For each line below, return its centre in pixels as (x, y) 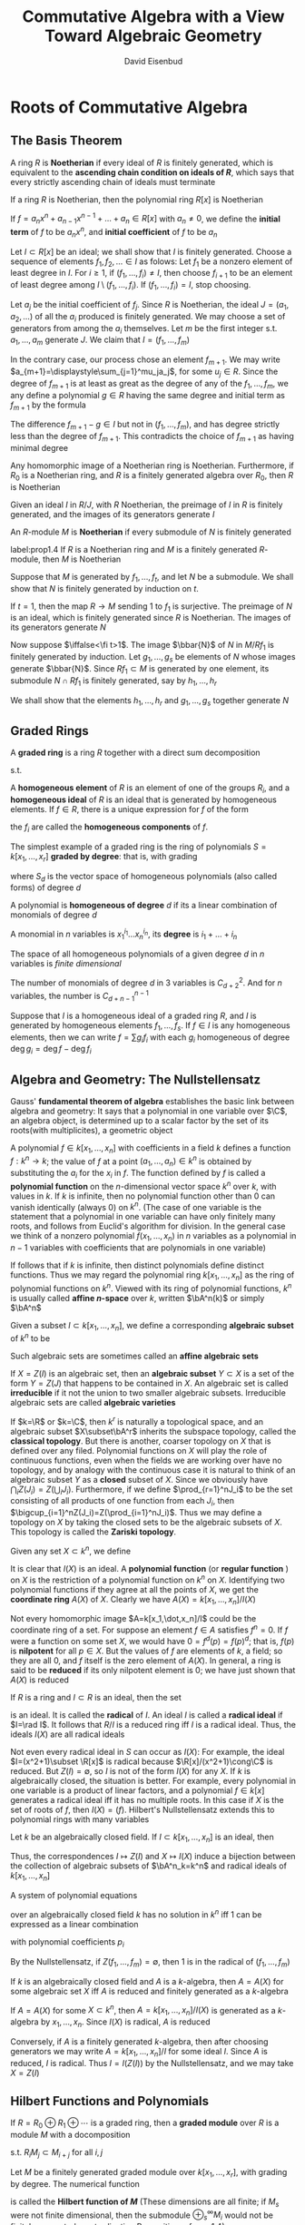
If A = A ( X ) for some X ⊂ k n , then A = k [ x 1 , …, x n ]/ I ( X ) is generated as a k (146, 2010)
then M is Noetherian (82, 559)
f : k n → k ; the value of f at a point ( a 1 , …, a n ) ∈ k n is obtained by (131, 1162)
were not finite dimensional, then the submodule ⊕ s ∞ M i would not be (142, 2215)
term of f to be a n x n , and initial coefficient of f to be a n (114, 232)
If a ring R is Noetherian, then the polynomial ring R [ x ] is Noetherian (137, 199)
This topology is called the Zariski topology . (93, 1532)
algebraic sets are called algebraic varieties (93, 1403)
